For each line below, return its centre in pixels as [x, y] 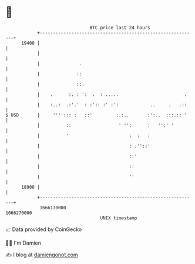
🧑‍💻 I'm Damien [23, 243]
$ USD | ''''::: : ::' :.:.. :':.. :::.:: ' [96, 115]
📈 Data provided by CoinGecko [44, 229]
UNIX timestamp [119, 218]
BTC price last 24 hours [120, 28]
